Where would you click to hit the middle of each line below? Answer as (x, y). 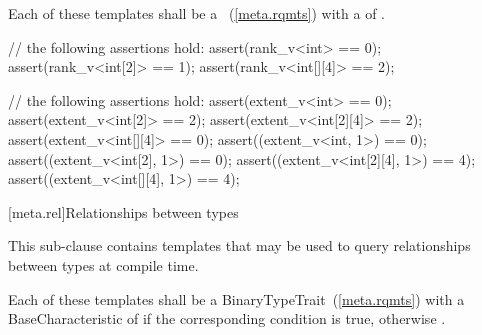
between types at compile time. (103, 264)
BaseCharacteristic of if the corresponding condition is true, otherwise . (227, 318)
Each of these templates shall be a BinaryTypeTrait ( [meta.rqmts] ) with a (236, 298)
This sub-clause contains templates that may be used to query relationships (239, 245)
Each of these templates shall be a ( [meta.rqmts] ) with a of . (196, 13)
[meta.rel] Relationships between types (123, 211)
